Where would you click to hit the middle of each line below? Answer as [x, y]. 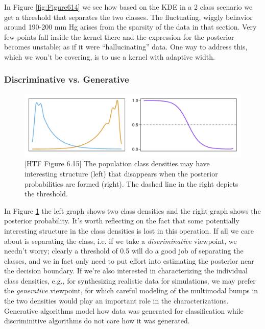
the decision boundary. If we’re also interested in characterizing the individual [126, 271]
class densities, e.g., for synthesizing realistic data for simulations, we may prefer [130, 280]
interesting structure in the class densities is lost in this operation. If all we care [129, 230]
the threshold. [46, 194]
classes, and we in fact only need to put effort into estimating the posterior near [129, 260]
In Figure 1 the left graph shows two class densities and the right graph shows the [132, 210]
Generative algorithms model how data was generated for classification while [124, 310]
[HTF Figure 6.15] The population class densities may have [117, 163]
